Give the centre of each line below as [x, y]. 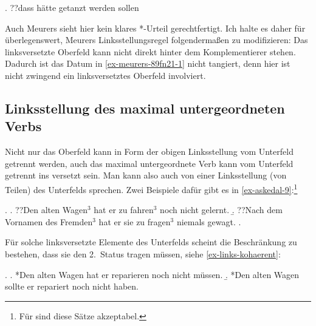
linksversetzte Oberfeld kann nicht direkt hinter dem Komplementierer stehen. [150, 51]
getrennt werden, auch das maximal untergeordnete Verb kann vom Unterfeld [149, 163]
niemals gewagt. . [209, 221]
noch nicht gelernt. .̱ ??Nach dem [221, 210]
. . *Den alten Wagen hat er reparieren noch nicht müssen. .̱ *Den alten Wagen [152, 274]
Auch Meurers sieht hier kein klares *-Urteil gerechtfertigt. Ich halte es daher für [155, 28]
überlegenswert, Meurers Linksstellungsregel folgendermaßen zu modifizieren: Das [156, 40]
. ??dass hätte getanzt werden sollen [72, 7]
